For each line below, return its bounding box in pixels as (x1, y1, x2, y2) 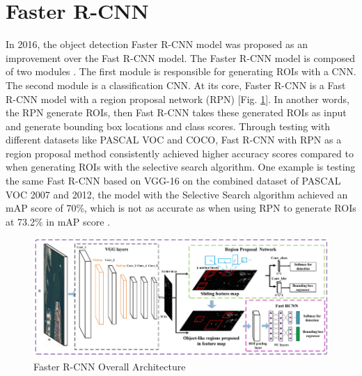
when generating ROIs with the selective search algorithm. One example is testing (6, 159, 356, 174)
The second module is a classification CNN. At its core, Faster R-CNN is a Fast (6, 77, 346, 92)
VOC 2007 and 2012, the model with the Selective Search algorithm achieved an (6, 187, 348, 201)
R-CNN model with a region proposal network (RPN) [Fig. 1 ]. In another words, (6, 91, 349, 106)
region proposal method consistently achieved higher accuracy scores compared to (6, 146, 354, 160)
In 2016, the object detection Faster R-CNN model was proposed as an (6, 37, 308, 52)
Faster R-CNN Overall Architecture (33, 359, 186, 373)
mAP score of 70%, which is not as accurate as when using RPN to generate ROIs (6, 201, 356, 215)
